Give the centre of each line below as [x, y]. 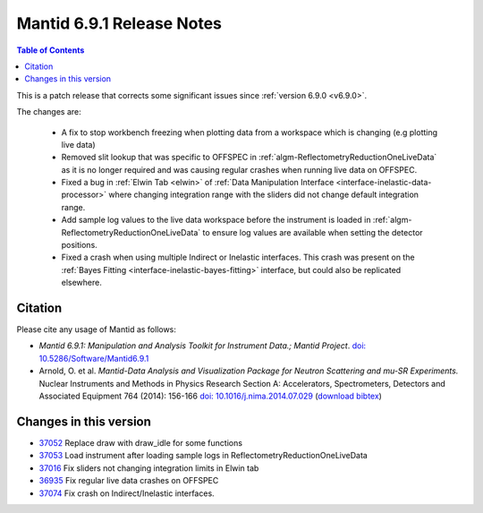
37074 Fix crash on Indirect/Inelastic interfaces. [127, 493]
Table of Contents [51, 50]
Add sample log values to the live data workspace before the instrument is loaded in [216, 220]
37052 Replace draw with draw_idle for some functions [141, 442]
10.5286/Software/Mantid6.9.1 [94, 358]
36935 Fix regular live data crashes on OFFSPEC [129, 481]
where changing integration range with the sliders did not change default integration [264, 195]
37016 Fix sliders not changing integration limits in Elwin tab [149, 468]
